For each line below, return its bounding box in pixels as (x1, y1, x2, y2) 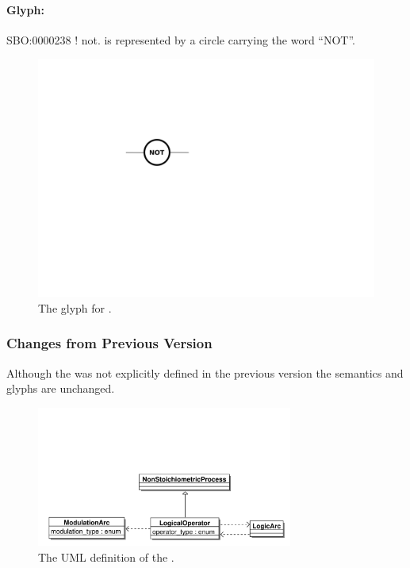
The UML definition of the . (38, 548, 174, 565)
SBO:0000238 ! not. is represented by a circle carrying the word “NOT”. (6, 31, 356, 48)
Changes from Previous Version (6, 333, 213, 353)
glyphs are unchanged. (6, 380, 115, 397)
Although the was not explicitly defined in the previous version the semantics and (6, 364, 404, 381)
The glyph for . (38, 299, 112, 316)
